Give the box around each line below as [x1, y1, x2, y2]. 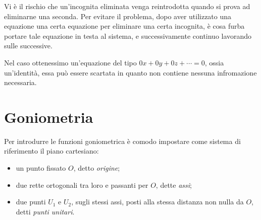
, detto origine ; [73, 163, 120, 173]
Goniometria [4, 106, 93, 127]
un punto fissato [16, 163, 66, 173]
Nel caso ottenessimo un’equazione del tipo [4, 57, 137, 67]
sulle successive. [4, 40, 53, 51]
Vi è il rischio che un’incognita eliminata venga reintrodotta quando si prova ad [4, 1, 250, 11]
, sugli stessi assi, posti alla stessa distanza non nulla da [71, 196, 244, 207]
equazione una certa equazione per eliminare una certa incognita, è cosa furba [4, 21, 245, 31]
